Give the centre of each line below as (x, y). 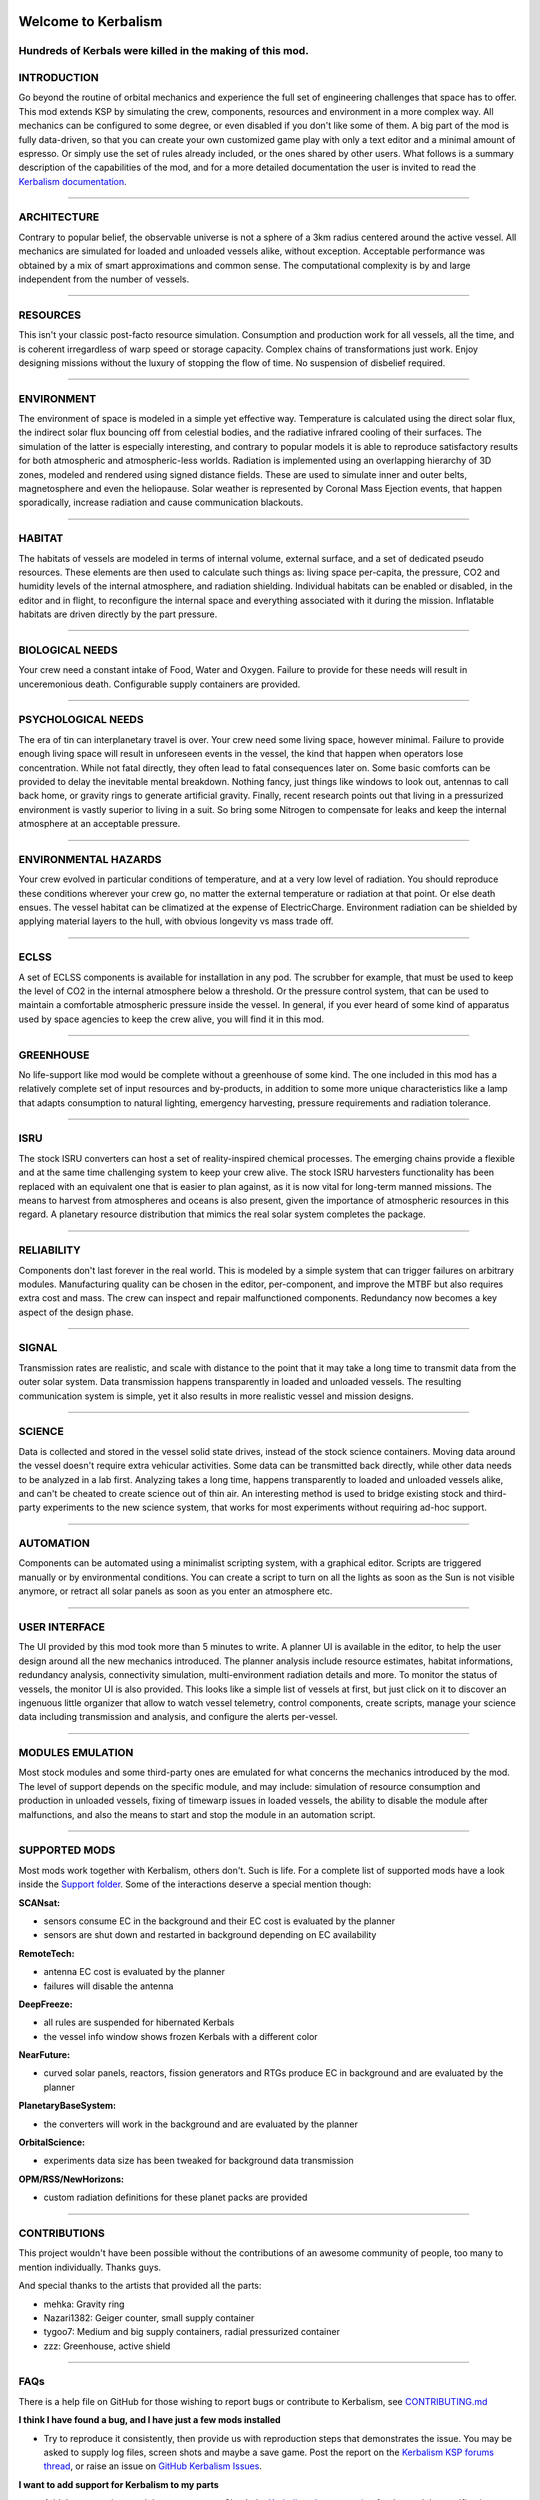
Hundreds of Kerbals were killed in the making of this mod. (163, 51)
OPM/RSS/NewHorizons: (71, 2179)
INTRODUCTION (58, 77)
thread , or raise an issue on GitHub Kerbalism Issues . (152, 2466)
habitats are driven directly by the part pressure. (118, 614)
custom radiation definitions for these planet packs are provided (175, 2197)
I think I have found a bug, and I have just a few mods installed (149, 2420)
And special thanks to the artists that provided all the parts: (140, 2286)
